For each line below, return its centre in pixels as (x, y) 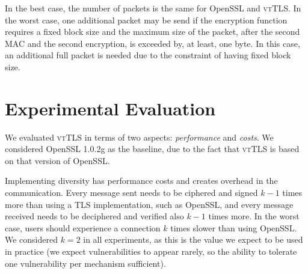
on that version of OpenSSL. (57, 160)
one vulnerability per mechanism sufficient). (85, 263)
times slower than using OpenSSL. (234, 227)
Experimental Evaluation (110, 108)
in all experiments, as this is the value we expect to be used (193, 239)
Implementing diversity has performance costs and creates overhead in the (141, 181)
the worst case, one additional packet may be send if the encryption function (146, 20)
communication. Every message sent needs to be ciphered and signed (131, 193)
